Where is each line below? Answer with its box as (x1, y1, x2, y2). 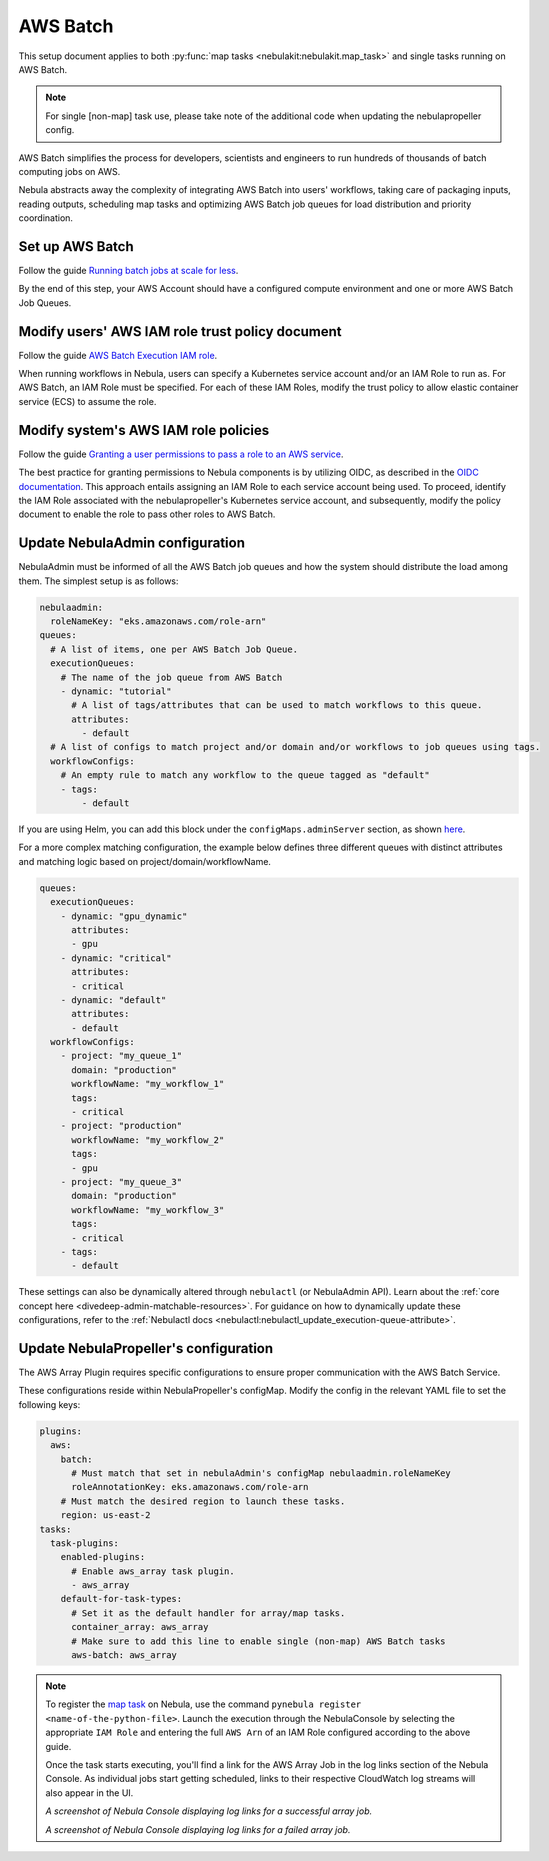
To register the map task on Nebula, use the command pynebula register (45, 1698, 362, 1710)
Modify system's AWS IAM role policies (18, 421, 270, 439)
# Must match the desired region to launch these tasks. (60, 1495, 346, 1507)
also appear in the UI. (45, 1786, 134, 1799)
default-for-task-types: (60, 1593, 183, 1605)
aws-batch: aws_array (71, 1650, 177, 1661)
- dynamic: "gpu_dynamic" (60, 910, 188, 922)
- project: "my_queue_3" (60, 1176, 183, 1187)
